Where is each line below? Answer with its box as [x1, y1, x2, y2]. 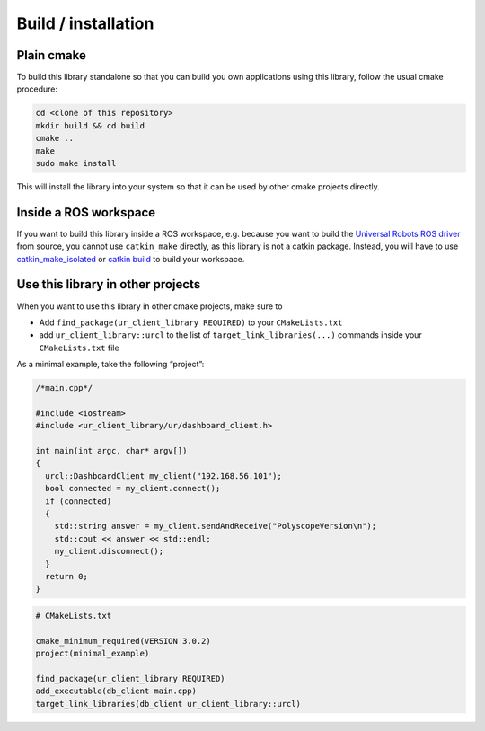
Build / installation [16, 13, 154, 33]
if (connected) [45, 496, 112, 506]
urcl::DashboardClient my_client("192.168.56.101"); [45, 471, 282, 480]
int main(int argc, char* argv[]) [35, 445, 188, 456]
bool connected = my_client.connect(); [45, 483, 221, 494]
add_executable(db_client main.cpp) [35, 686, 198, 696]
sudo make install [35, 158, 117, 168]
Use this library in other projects [16, 277, 201, 292]
